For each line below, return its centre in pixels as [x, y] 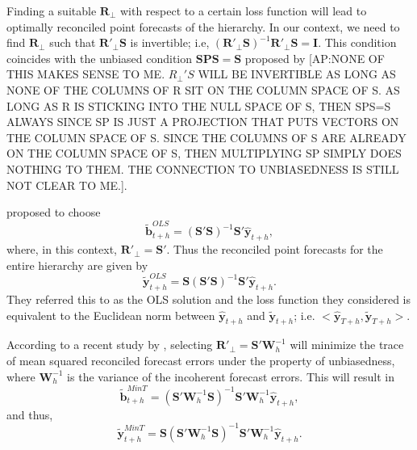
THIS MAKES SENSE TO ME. [86, 74]
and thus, [30, 414]
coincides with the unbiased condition [100, 58]
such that [73, 42]
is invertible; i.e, [170, 42]
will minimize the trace [347, 345]
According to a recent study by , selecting [110, 345]
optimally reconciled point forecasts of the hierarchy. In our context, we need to [203, 26]
